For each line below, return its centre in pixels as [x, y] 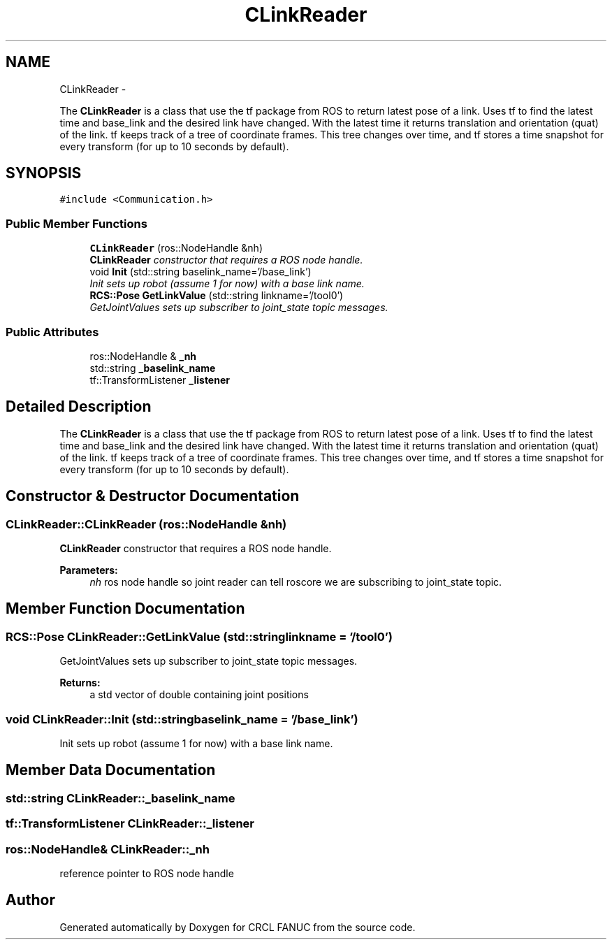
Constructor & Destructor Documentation [153, 496]
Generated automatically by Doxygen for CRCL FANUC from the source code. [238, 927]
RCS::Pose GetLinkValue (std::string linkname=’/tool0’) [217, 296]
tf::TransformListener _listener [160, 380]
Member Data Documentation [111, 770]
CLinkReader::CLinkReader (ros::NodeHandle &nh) [146, 524]
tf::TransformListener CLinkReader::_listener [130, 824]
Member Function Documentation [125, 609]
